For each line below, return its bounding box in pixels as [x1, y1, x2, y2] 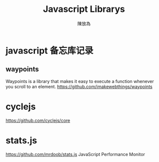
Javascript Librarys [43, 3, 125, 15]
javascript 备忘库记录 [5, 45, 93, 56]
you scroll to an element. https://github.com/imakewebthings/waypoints [5, 83, 153, 89]
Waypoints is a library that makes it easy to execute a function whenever [5, 78, 154, 84]
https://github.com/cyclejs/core [5, 117, 71, 123]
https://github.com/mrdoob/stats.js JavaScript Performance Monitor [5, 151, 146, 157]
